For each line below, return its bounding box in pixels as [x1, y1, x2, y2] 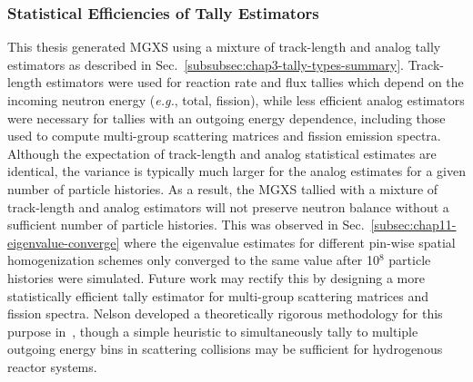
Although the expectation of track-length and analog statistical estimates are [7, 143, 437, 162]
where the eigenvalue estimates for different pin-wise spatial [123, 232, 456, 251]
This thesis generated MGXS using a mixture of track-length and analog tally [7, 37, 441, 56]
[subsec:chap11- [370, 215, 457, 234]
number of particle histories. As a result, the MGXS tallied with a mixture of [7, 179, 438, 198]
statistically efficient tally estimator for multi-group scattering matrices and [7, 286, 428, 305]
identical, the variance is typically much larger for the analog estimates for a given [7, 162, 467, 181]
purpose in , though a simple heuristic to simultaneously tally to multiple [7, 321, 418, 340]
